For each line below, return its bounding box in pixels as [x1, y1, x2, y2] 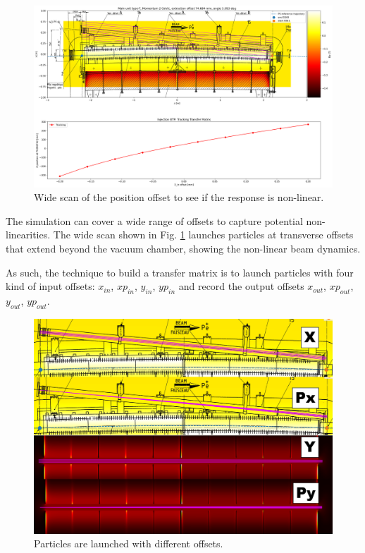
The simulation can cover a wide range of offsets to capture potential [6, 213, 303, 228]
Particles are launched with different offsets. [34, 536, 223, 551]
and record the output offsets [178, 279, 304, 293]
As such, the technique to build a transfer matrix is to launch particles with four [6, 265, 354, 279]
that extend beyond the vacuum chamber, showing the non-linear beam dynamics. [6, 241, 361, 255]
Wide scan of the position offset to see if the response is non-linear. [34, 190, 324, 205]
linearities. [6, 227, 51, 242]
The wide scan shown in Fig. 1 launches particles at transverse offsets [53, 227, 354, 242]
